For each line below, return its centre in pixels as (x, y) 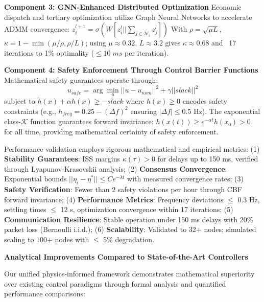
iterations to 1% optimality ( (49, 52)
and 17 (224, 43)
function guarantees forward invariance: (92, 121)
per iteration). (147, 52)
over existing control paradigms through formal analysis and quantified (115, 283)
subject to (20, 101)
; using (96, 43)
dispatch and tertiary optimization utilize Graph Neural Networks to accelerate (128, 17)
